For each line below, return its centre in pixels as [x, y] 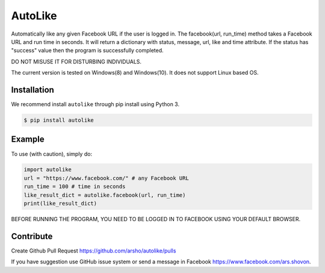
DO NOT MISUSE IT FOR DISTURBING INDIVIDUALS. [76, 61]
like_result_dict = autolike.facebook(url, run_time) [105, 195]
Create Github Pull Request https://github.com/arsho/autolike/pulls [94, 251]
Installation [32, 89]
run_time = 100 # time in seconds [75, 187]
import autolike [48, 170]
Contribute [32, 236]
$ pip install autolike [59, 120]
